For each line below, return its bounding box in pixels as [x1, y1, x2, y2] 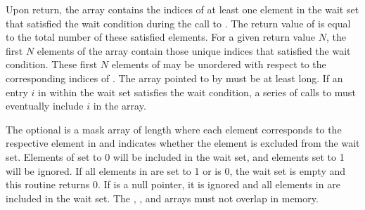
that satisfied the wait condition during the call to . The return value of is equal [6, 15, 351, 30]
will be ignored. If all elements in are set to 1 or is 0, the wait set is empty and [6, 163, 346, 178]
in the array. [93, 98, 146, 113]
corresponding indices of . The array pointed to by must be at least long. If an [6, 70, 343, 85]
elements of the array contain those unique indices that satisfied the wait [37, 43, 351, 58]
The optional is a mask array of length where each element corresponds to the [6, 122, 342, 136]
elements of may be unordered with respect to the [111, 57, 326, 72]
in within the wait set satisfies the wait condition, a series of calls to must [38, 84, 356, 99]
